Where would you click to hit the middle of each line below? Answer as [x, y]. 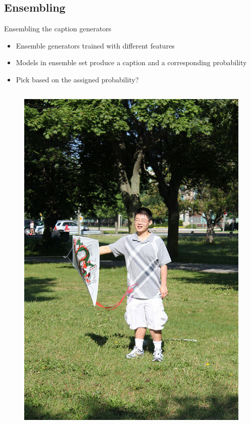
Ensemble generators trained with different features [95, 45]
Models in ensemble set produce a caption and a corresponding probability [131, 62]
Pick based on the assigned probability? [77, 79]
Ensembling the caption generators [58, 29]
